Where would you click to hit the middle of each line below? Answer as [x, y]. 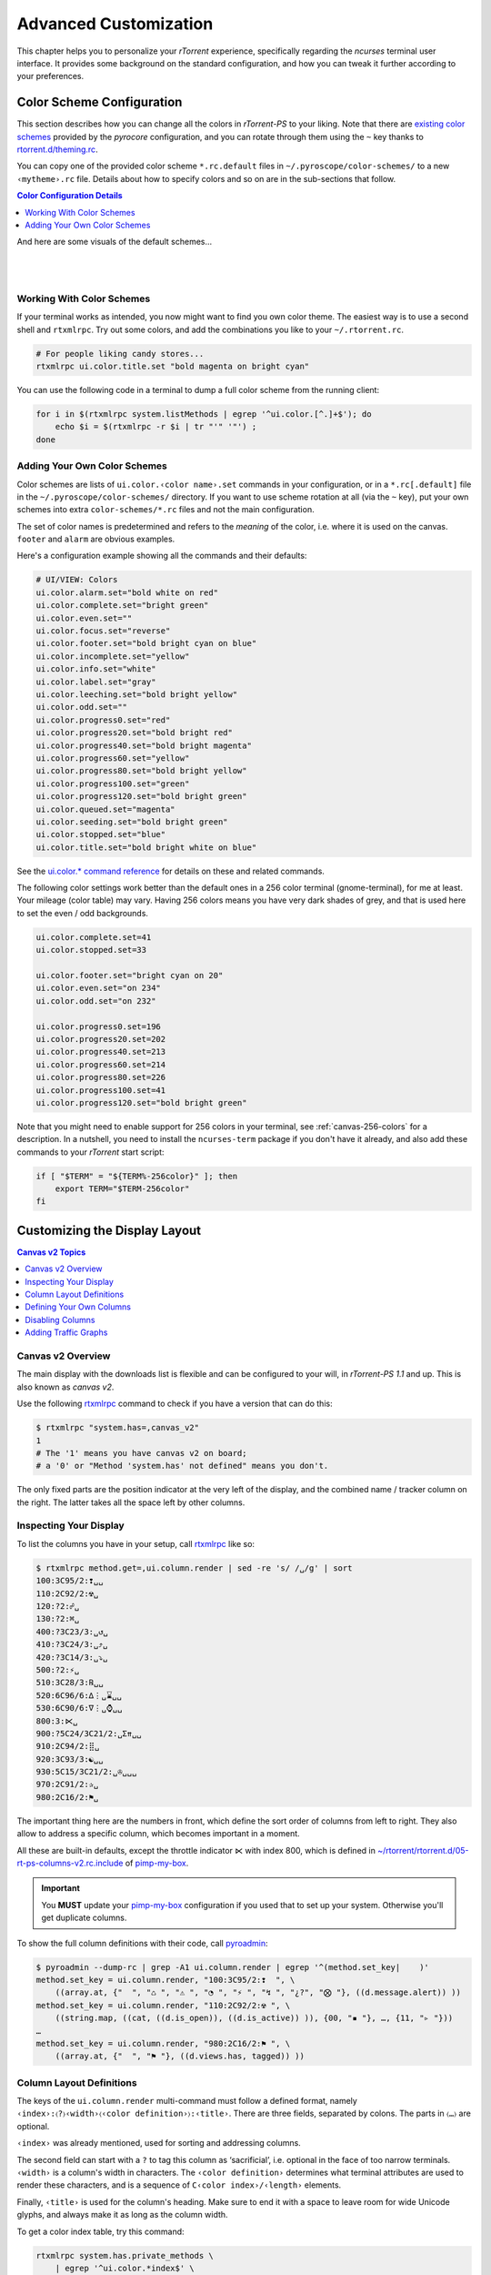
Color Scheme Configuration [100, 102]
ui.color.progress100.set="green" [113, 784]
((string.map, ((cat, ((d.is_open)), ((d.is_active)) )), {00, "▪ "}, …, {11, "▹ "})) [254, 2018]
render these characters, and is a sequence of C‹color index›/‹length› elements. [179, 2185]
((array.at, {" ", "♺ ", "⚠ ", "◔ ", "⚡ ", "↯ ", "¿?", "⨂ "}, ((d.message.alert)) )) [258, 1992]
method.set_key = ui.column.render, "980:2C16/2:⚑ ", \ [163, 2043]
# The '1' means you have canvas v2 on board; [141, 1453]
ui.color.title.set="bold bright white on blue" [146, 847]
